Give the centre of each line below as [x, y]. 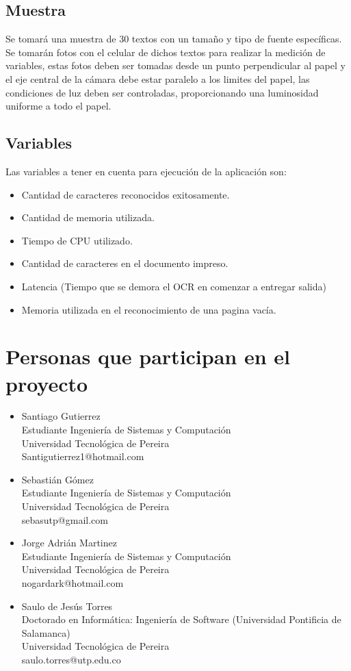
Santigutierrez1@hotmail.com [83, 456]
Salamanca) [46, 632]
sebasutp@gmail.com [65, 519]
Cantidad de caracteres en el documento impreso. [125, 263]
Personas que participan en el [148, 356]
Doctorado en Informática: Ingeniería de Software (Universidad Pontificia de [181, 619]
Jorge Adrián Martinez [69, 543]
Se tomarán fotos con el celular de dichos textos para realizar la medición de [166, 52]
